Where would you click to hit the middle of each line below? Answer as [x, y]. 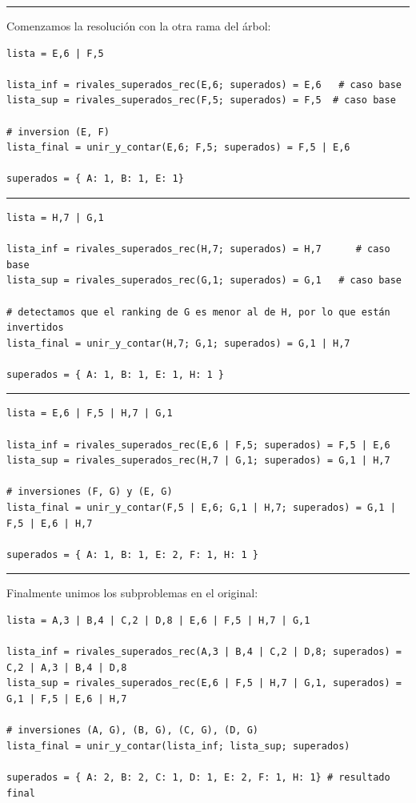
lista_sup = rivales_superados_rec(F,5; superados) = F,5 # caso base [201, 100]
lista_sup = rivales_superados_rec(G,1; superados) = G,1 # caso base [204, 281]
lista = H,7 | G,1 [55, 217]
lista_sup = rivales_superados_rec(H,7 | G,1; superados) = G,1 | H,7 [198, 461]
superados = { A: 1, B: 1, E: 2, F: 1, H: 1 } [132, 554]
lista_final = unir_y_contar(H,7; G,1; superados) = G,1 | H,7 [178, 343]
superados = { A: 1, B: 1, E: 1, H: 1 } [116, 374]
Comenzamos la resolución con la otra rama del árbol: [139, 26]
